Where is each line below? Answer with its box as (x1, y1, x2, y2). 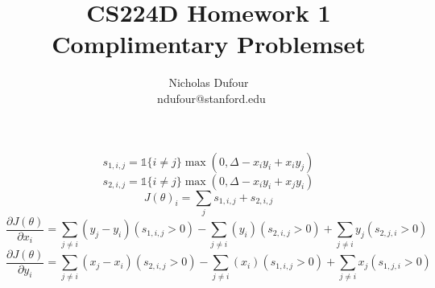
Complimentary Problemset (52, 27, 366, 60)
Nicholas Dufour (168, 74, 249, 91)
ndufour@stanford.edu (157, 89, 266, 106)
